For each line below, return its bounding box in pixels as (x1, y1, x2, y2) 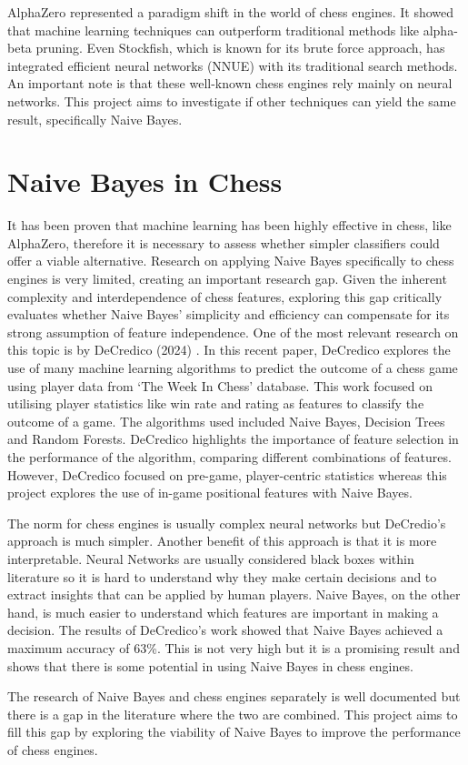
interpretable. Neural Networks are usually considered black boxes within (7, 549, 414, 568)
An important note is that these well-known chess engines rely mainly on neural (7, 74, 453, 93)
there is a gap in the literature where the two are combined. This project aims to (7, 704, 458, 723)
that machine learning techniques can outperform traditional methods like (7, 20, 420, 39)
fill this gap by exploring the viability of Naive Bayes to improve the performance (7, 722, 461, 741)
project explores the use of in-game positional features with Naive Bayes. (7, 483, 413, 502)
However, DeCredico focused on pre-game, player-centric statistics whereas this (7, 465, 447, 484)
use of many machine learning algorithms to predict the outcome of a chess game (7, 358, 458, 377)
